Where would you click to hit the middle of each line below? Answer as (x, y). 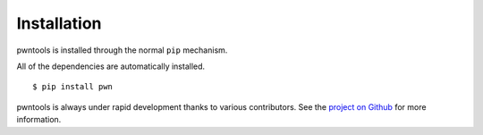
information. (39, 120)
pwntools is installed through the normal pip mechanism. (122, 50)
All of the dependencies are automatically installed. (111, 66)
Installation (59, 23)
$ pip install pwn (73, 87)
